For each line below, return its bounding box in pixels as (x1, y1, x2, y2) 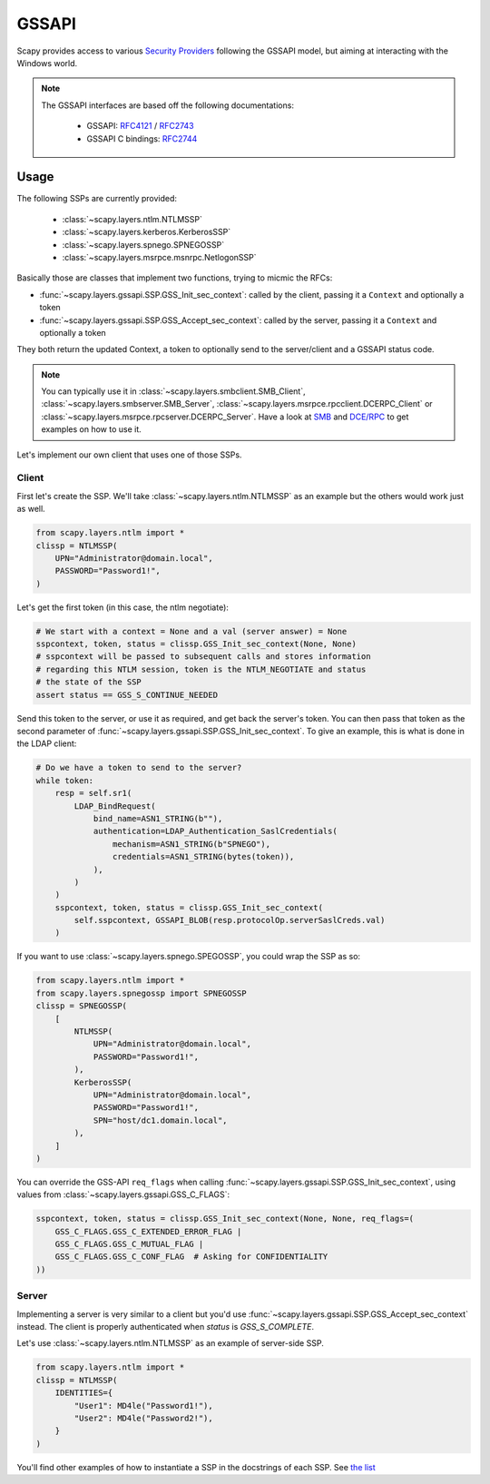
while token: (35, 775, 94, 785)
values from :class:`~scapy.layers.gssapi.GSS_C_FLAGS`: (16, 1189, 230, 1200)
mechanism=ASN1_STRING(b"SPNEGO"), (112, 839, 271, 849)
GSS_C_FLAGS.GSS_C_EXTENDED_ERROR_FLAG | (54, 1226, 242, 1236)
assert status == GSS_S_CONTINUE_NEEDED (35, 690, 218, 700)
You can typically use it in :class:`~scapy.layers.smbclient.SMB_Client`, (41, 386, 306, 397)
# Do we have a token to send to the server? (35, 762, 242, 773)
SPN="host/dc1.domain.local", (93, 1115, 228, 1125)
